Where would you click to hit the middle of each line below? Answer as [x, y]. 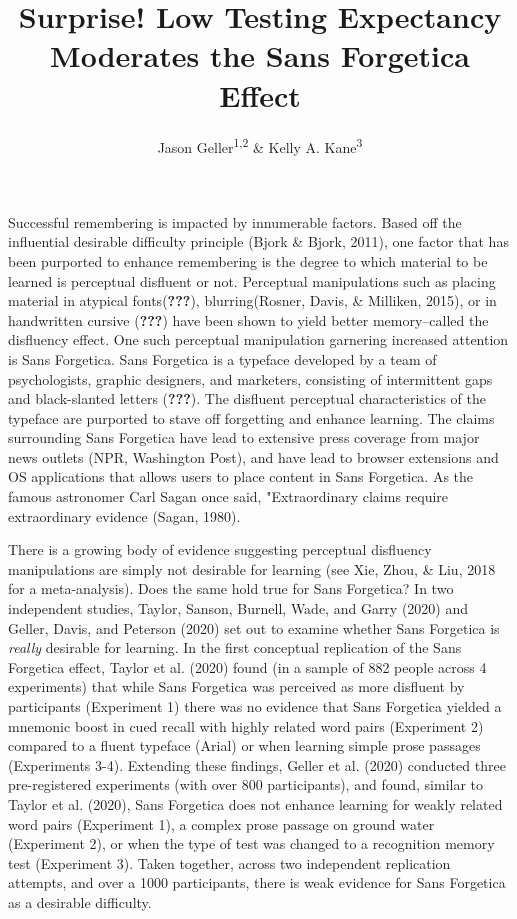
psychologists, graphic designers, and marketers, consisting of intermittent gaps [250, 378]
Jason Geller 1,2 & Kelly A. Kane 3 [260, 145]
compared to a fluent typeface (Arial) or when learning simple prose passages [244, 745]
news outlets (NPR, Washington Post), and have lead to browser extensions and [253, 456]
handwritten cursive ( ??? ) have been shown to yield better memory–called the [248, 319]
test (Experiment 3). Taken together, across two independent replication [229, 862]
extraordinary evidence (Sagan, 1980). [124, 515]
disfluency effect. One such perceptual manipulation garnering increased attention [258, 339]
